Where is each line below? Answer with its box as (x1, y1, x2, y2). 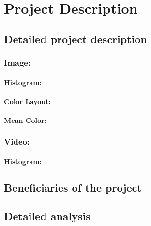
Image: (4, 57, 31, 69)
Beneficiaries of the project (4, 180, 142, 195)
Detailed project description (4, 31, 147, 46)
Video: (4, 136, 30, 148)
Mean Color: (4, 115, 47, 125)
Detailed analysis (4, 208, 91, 223)
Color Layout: (4, 96, 51, 106)
